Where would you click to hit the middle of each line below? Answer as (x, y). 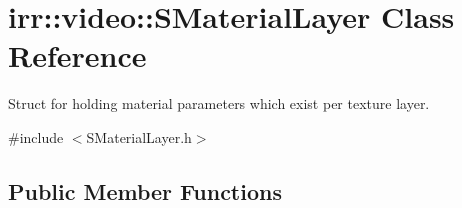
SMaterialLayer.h (139, 136)
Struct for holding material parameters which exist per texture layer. (219, 103)
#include (36, 136)
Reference (77, 55)
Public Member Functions (145, 190)
